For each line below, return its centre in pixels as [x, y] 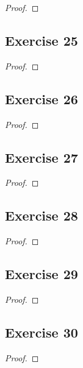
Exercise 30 [41, 332]
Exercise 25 [41, 40]
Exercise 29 [41, 274]
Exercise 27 [41, 157]
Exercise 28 [41, 215]
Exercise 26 [41, 98]
